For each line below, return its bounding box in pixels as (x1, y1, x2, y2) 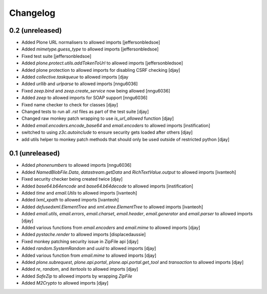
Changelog (9, 7, 55, 18)
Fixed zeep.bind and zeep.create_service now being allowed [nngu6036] (21, 88, 171, 94)
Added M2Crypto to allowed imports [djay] (21, 280, 109, 286)
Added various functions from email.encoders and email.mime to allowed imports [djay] (21, 224, 200, 230)
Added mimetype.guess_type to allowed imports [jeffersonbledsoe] (21, 46, 159, 52)
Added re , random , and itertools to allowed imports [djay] (21, 266, 138, 272)
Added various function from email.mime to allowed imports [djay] (21, 252, 157, 258)
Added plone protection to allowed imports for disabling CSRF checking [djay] (21, 67, 180, 73)
